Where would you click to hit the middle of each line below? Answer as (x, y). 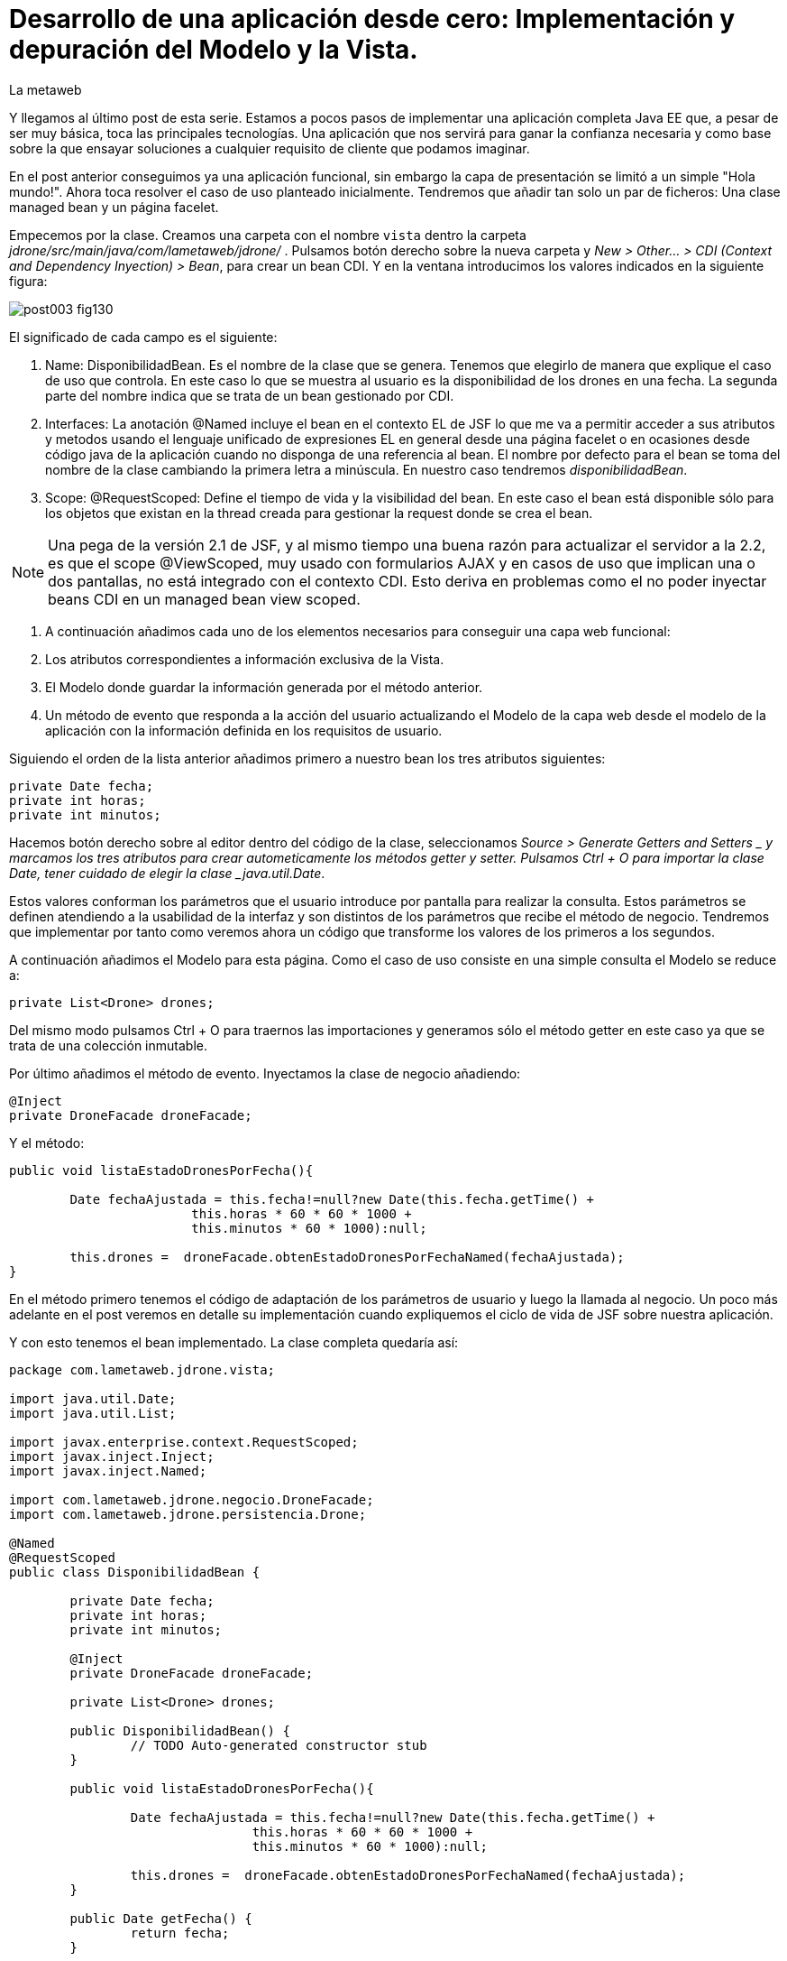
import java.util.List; (93, 1413)
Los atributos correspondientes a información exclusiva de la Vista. (245, 659)
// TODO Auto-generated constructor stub (279, 1745)
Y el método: (47, 1142)
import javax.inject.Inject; (112, 1456)
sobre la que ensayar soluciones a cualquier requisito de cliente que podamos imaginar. (270, 148)
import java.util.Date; (93, 1398)
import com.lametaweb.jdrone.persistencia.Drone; (188, 1514)
